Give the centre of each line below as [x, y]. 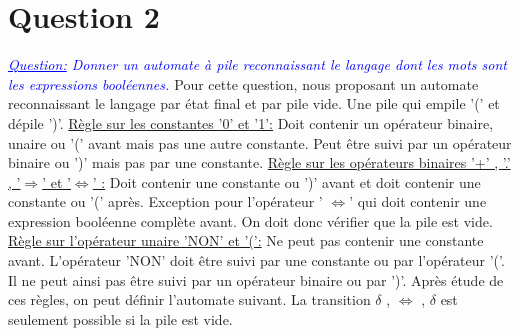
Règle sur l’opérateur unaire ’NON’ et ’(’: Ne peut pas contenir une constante [246, 240]
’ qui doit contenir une [418, 201]
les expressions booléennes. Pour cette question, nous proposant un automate [243, 83]
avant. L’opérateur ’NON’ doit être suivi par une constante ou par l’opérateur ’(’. [256, 260]
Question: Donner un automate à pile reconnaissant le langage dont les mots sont [258, 64]
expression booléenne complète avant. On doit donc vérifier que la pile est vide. [250, 220]
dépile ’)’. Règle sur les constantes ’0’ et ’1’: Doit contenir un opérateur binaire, [251, 122]
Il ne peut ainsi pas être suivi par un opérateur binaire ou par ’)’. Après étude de [256, 279]
